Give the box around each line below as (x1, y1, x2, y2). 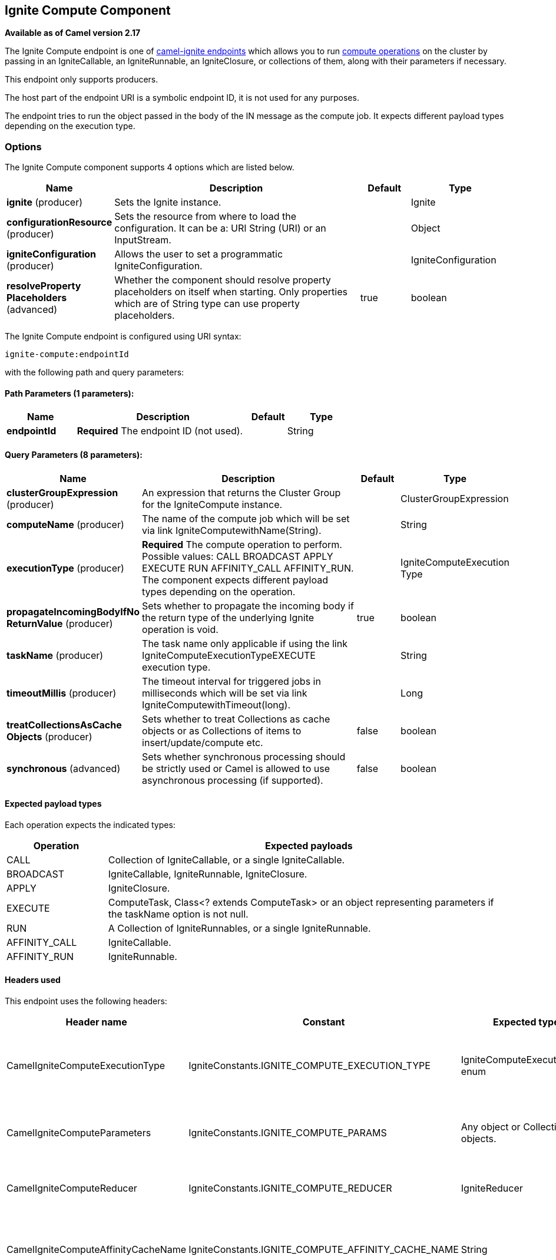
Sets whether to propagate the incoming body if (142, 599, 354, 612)
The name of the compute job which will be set (142, 512, 350, 525)
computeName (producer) (6, 518, 124, 530)
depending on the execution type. (5, 121, 135, 131)
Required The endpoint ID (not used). (77, 425, 243, 437)
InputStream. (114, 234, 171, 246)
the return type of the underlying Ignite (142, 611, 315, 624)
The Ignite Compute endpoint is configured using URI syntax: (5, 331, 241, 342)
